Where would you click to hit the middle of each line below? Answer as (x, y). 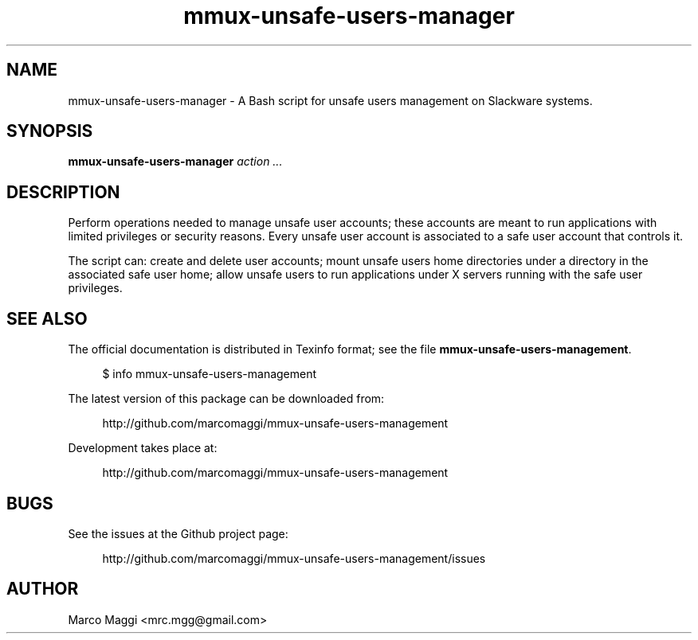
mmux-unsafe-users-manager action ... (175, 162)
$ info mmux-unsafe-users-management (210, 374)
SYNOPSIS (50, 131)
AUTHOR (43, 589)
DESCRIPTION (63, 192)
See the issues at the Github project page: (178, 533)
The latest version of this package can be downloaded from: (226, 399)
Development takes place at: (143, 448)
